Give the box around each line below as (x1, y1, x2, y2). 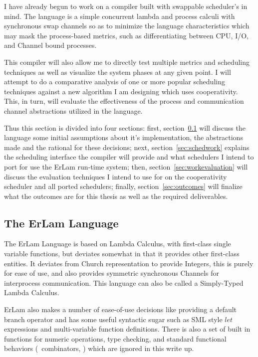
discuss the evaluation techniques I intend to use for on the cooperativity (4, 171, 227, 181)
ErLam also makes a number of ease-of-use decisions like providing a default (4, 304, 237, 315)
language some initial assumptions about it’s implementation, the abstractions (4, 132, 243, 143)
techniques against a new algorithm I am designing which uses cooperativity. (4, 86, 238, 96)
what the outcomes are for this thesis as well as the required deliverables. (4, 190, 228, 201)
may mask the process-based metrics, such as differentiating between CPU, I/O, (4, 30, 249, 40)
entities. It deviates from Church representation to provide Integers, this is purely (4, 258, 254, 268)
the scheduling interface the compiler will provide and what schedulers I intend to (4, 152, 254, 162)
